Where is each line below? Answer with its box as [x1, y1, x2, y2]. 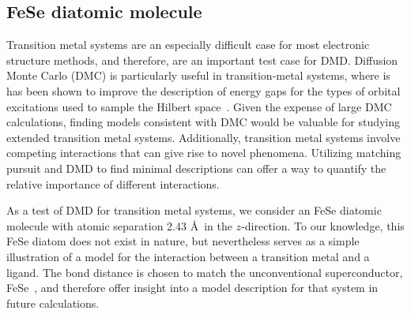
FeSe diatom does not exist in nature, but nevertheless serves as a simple [6, 233, 360, 249]
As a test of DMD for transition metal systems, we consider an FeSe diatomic [6, 202, 382, 219]
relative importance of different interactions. [6, 175, 220, 192]
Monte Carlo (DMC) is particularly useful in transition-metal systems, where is [6, 67, 390, 84]
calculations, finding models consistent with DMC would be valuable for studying [6, 114, 401, 130]
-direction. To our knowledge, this [241, 217, 405, 234]
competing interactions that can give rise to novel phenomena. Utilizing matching [6, 144, 402, 161]
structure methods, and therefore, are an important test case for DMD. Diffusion [6, 51, 398, 68]
